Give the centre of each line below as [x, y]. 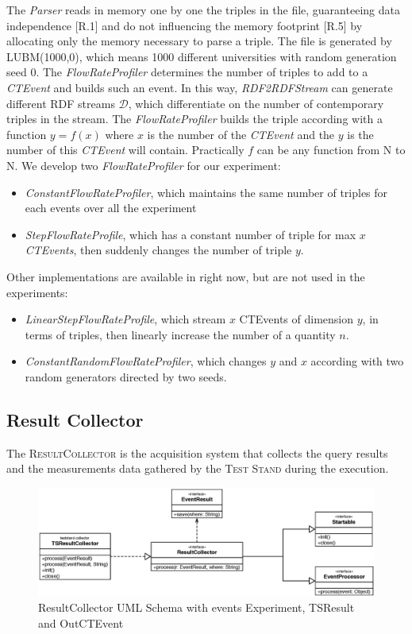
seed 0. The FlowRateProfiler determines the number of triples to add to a [187, 72]
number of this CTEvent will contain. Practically [125, 150]
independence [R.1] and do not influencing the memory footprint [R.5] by [185, 25]
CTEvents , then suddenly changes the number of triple [158, 250]
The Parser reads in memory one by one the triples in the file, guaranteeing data [203, 10]
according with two [357, 361]
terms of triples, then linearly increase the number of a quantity [180, 334]
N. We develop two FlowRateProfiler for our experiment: [144, 165]
